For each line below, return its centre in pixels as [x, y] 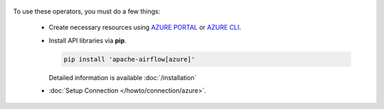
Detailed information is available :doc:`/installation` [123, 77]
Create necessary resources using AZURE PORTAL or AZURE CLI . [145, 28]
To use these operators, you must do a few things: [87, 11]
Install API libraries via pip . [88, 40]
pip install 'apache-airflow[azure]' [129, 59]
